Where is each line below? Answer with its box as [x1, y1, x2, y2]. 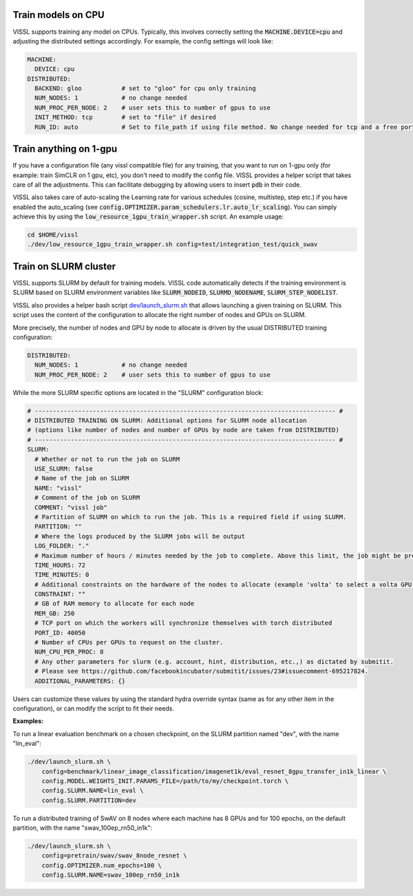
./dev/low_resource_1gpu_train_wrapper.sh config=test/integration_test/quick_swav [27, 241, 318, 248]
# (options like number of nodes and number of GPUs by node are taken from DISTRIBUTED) [27, 426, 340, 434]
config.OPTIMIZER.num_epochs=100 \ [41, 862, 162, 869]
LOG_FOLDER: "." [34, 542, 89, 550]
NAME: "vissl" [34, 484, 83, 492]
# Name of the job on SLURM [34, 474, 129, 482]
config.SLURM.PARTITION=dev [41, 796, 137, 804]
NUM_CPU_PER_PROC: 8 [34, 648, 104, 656]
